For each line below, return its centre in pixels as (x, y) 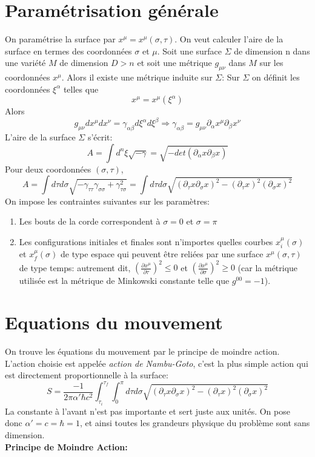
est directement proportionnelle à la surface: (87, 375)
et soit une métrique (174, 63)
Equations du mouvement (114, 322)
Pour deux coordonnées (48, 169)
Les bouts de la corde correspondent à (90, 221)
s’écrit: (100, 137)
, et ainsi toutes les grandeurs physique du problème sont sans (195, 423)
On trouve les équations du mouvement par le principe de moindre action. (142, 351)
